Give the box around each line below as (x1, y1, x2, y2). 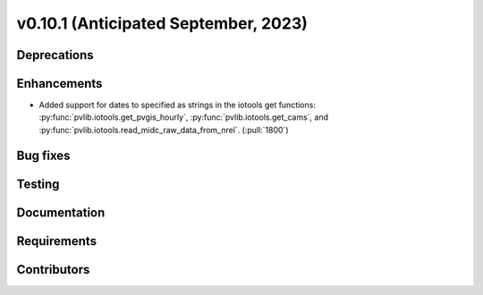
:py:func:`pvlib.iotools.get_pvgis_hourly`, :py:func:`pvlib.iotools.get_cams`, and (38, 112, 329, 122)
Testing (16, 176, 60, 191)
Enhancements (16, 76, 103, 91)
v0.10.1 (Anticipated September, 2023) (16, 13, 309, 33)
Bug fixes (16, 147, 71, 163)
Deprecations (16, 47, 94, 63)
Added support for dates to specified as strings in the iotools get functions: (38, 99, 317, 111)
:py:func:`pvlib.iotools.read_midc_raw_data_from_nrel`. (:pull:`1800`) (38, 124, 290, 135)
